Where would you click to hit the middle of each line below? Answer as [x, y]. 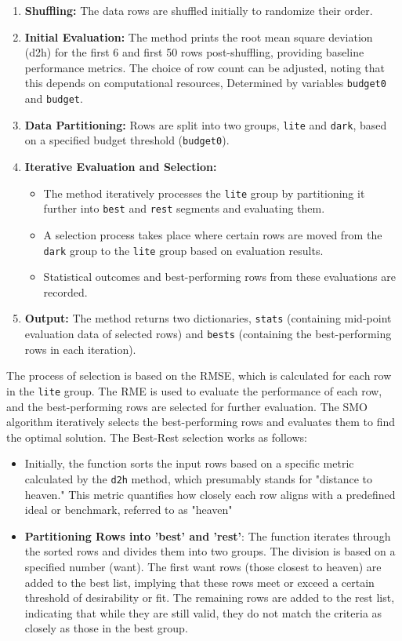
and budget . [54, 98]
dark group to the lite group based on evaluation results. [183, 250]
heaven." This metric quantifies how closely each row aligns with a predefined [210, 494]
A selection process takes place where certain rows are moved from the [213, 234]
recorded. [65, 291]
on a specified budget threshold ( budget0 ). [127, 140]
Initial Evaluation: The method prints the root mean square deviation [199, 36]
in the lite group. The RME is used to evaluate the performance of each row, [194, 390]
